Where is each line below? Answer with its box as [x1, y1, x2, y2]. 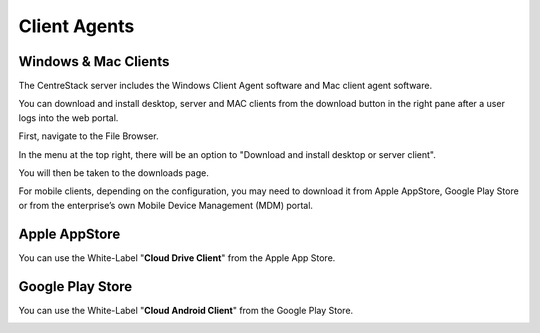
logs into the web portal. [18, 111, 119, 124]
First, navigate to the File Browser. [18, 130, 159, 142]
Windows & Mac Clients [18, 53, 170, 70]
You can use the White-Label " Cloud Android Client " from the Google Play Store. [18, 304, 354, 316]
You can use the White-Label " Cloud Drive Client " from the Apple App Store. [18, 251, 336, 264]
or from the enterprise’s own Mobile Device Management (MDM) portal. [18, 199, 314, 211]
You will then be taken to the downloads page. [18, 167, 209, 179]
